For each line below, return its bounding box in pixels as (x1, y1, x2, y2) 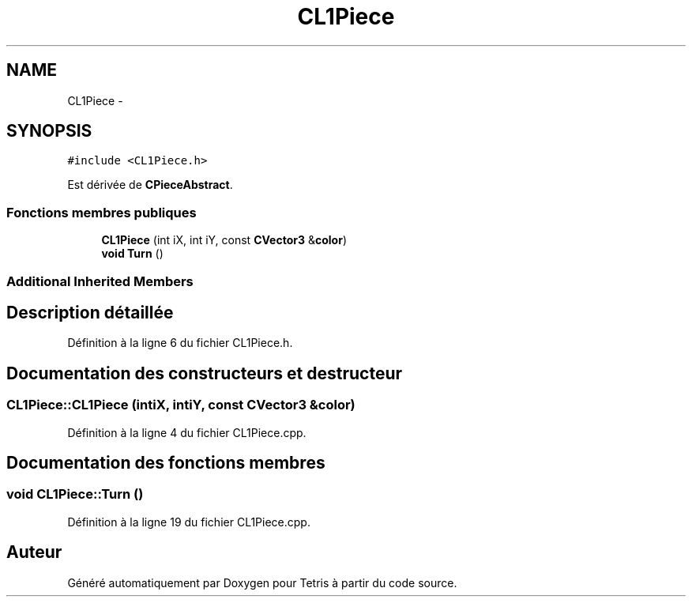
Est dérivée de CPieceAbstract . (67, 178, 233, 192)
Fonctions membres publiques (6, 204, 197, 220)
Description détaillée (6, 302, 174, 322)
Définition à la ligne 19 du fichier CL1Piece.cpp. (67, 514, 310, 529)
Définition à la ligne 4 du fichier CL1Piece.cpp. (67, 425, 307, 439)
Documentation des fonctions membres (6, 453, 325, 473)
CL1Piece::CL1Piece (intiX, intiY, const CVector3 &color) (6, 397, 355, 413)
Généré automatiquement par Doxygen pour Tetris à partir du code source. (67, 575, 457, 590)
